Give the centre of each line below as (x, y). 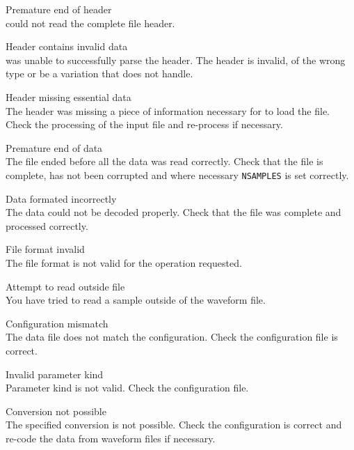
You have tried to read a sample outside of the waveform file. (136, 300)
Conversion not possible (56, 411)
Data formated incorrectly (61, 198)
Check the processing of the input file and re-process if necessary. (144, 124)
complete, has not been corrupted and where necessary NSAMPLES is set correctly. (177, 174)
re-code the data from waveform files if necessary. (111, 438)
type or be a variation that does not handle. (99, 73)
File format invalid (45, 249)
